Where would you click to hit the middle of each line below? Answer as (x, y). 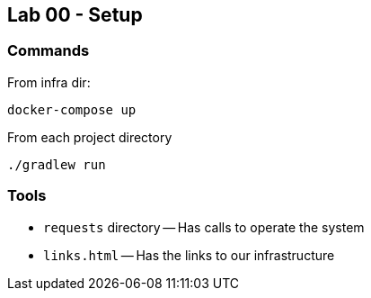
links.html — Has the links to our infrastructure (189, 255)
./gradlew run (57, 164)
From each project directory (90, 137)
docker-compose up (72, 109)
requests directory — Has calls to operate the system (204, 227)
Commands (49, 51)
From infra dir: (49, 82)
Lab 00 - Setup (75, 15)
